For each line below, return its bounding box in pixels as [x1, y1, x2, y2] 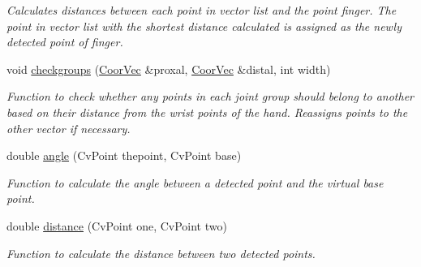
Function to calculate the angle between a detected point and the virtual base [6, 174, 384, 191]
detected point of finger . [6, 33, 123, 50]
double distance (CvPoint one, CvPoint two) [6, 217, 227, 234]
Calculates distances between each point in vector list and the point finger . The [6, 2, 397, 18]
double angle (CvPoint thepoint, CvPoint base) [6, 147, 242, 164]
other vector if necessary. [6, 119, 131, 136]
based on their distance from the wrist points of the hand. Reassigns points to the [6, 103, 408, 120]
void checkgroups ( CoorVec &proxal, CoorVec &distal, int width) [6, 60, 331, 77]
